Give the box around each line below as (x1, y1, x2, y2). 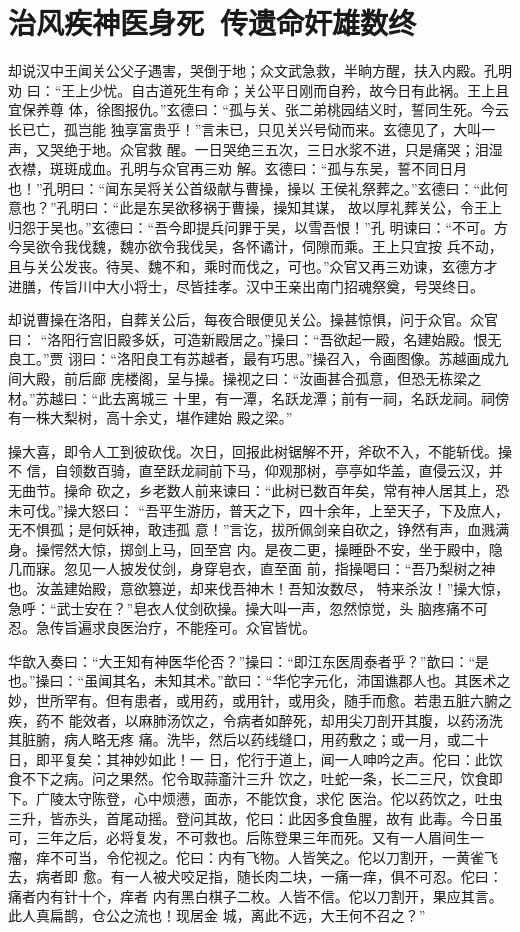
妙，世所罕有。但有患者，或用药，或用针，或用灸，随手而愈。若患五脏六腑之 (8, 689, 512, 710)
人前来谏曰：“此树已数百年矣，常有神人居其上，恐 (180, 480, 510, 500)
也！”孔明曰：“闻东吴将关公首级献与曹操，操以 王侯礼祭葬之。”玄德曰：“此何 (8, 177, 509, 198)
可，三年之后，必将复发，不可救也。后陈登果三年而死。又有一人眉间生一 (8, 827, 484, 848)
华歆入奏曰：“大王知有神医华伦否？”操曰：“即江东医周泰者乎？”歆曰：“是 (8, 650, 490, 671)
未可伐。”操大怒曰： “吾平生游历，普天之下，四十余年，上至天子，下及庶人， (8, 499, 509, 520)
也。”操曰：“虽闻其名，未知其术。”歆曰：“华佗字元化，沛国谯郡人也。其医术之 (8, 670, 511, 691)
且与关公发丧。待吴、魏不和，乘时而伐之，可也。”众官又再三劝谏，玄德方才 (8, 256, 498, 277)
